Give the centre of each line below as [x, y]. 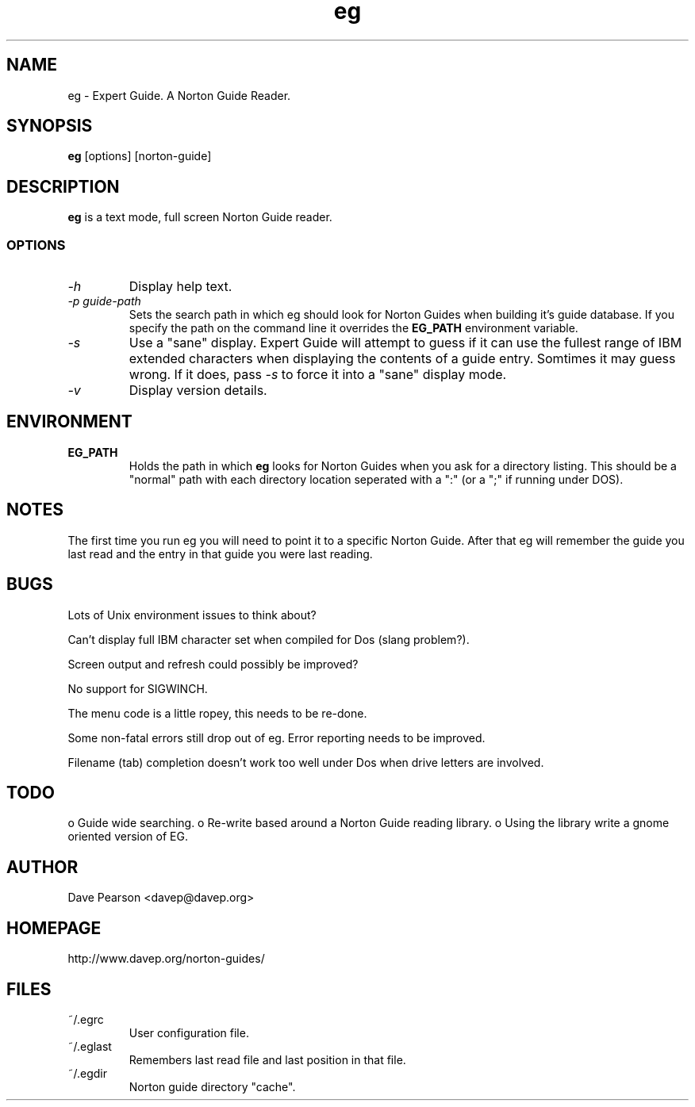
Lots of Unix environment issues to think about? [192, 615]
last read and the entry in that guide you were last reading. [220, 553]
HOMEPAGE [54, 928]
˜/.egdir [87, 1073]
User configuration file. [189, 1032]
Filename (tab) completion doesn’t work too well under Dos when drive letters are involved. [306, 762]
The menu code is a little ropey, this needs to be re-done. [217, 713]
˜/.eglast [90, 1046]
